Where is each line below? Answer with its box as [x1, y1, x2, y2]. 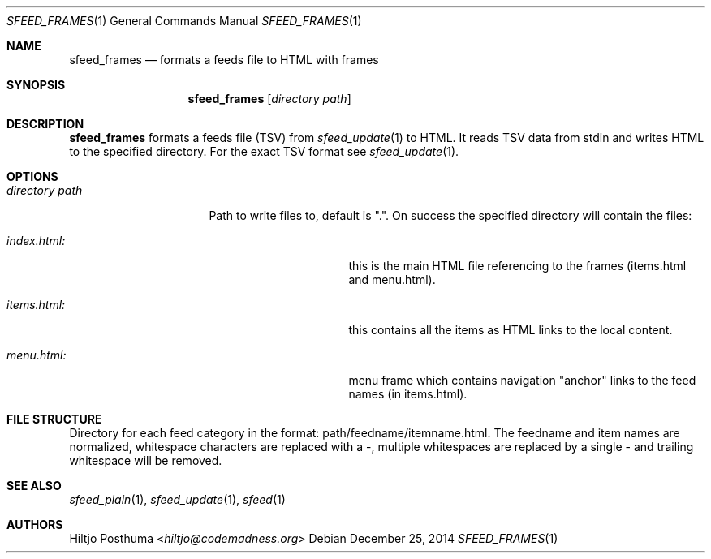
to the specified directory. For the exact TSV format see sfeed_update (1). [69, 144, 459, 158]
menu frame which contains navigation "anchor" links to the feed [348, 373, 696, 387]
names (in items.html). [348, 387, 468, 401]
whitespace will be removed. [69, 454, 222, 467]
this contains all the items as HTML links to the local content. [348, 323, 673, 337]
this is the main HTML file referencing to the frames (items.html [348, 259, 687, 273]
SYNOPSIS [6, 78, 66, 92]
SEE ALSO [6, 479, 62, 492]
